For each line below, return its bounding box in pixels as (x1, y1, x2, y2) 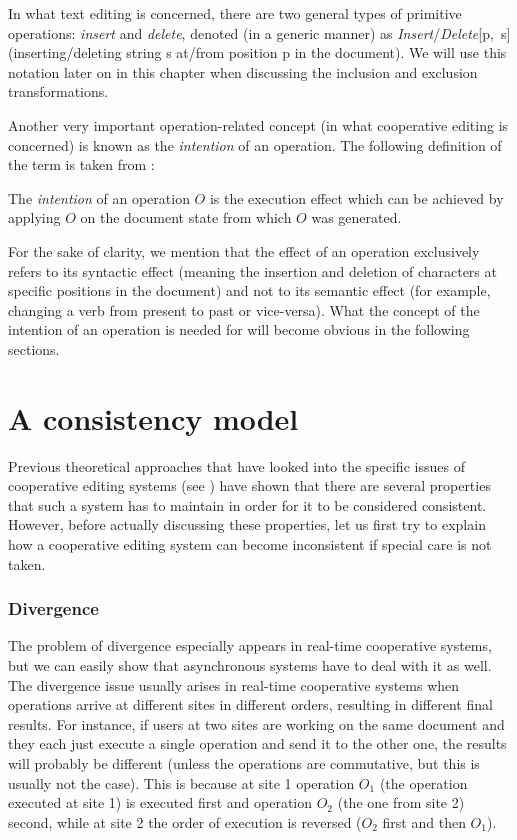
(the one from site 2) (337, 792, 465, 813)
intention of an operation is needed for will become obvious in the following (8, 319, 470, 340)
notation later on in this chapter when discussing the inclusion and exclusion (8, 61, 478, 82)
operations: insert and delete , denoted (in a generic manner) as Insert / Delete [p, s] (8, 22, 511, 43)
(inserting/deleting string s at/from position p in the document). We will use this (8, 42, 507, 63)
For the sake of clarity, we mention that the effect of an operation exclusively (8, 240, 480, 261)
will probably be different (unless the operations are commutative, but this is (8, 752, 480, 773)
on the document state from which (80, 207, 292, 228)
